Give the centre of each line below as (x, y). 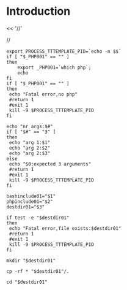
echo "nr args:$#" (30, 126)
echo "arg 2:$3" (30, 153)
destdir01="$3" (26, 207)
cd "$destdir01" (27, 282)
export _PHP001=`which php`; (54, 67)
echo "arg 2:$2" (30, 148)
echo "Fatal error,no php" (43, 94)
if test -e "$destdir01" (38, 218)
